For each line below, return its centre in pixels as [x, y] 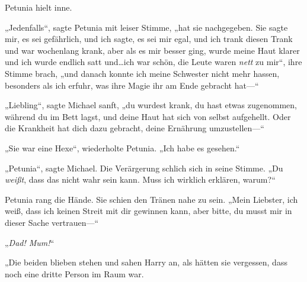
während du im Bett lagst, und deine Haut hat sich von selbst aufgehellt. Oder [148, 116]
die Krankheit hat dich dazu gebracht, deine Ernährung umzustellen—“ [135, 128]
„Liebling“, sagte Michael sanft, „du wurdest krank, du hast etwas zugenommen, [151, 105]
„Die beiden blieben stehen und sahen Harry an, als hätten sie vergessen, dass [146, 262]
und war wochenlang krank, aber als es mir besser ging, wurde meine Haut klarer [152, 50]
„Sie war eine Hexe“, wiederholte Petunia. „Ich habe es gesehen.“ [122, 148]
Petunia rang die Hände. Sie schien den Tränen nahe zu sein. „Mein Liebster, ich [151, 199]
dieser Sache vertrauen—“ [52, 222]
